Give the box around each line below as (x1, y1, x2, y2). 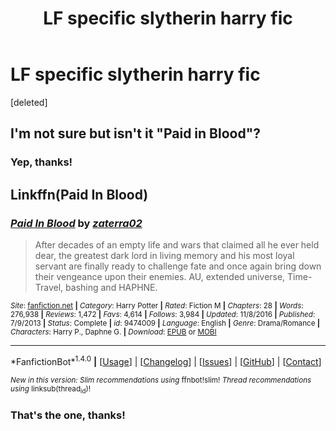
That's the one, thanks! (10, 408, 126, 422)
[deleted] (10, 96, 48, 108)
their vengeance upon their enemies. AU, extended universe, (34, 270, 286, 282)
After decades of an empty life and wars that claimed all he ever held (34, 238, 320, 251)
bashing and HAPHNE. (65, 281, 158, 293)
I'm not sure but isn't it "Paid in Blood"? (10, 125, 261, 142)
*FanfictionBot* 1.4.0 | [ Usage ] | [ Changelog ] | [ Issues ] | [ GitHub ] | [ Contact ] (10, 353, 322, 367)
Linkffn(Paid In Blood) (10, 186, 149, 203)
